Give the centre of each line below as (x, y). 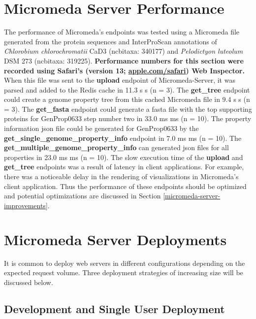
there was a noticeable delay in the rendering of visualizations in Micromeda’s (121, 176)
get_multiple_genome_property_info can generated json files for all (116, 147)
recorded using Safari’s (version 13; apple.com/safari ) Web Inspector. (124, 70)
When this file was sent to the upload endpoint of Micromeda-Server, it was (120, 80)
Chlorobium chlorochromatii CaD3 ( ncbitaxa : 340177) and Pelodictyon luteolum (124, 51)
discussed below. (29, 282)
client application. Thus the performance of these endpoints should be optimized (125, 186)
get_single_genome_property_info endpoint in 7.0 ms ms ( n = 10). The (123, 138)
